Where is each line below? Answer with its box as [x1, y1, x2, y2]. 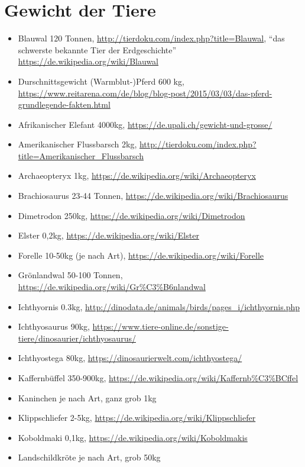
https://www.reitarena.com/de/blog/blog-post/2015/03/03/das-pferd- [18, 86, 272, 99]
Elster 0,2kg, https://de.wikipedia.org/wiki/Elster [18, 229, 199, 241]
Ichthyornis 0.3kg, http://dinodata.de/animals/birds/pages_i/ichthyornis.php [18, 300, 300, 313]
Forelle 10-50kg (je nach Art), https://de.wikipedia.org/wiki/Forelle [18, 249, 264, 261]
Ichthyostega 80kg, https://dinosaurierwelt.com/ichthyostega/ [18, 352, 242, 364]
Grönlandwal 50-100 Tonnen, [18, 269, 123, 281]
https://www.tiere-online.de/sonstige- [92, 320, 229, 333]
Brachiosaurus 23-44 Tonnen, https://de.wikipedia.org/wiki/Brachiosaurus [18, 189, 288, 202]
